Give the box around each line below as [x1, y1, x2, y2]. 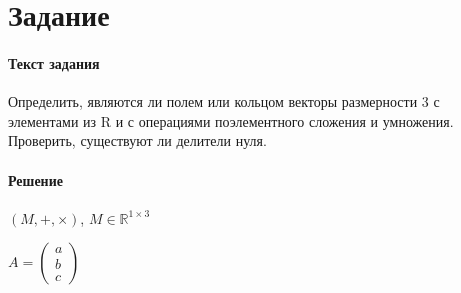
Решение [8, 169, 63, 190]
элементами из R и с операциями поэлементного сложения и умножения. [8, 110, 454, 131]
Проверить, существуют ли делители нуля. [8, 130, 267, 151]
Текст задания [8, 52, 100, 73]
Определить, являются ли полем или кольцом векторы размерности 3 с [8, 91, 440, 112]
